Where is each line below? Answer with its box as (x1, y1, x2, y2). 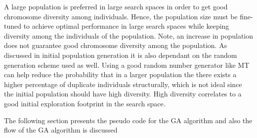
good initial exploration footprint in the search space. (4, 98, 166, 108)
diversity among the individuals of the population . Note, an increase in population (4, 30, 254, 41)
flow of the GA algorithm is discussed (4, 125, 118, 135)
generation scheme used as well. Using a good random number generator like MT (4, 59, 250, 70)
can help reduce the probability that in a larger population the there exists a (4, 69, 237, 80)
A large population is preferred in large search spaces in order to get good (4, 1, 228, 11)
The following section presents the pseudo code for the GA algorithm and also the (4, 115, 253, 125)
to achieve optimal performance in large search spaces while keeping (23, 21, 229, 31)
